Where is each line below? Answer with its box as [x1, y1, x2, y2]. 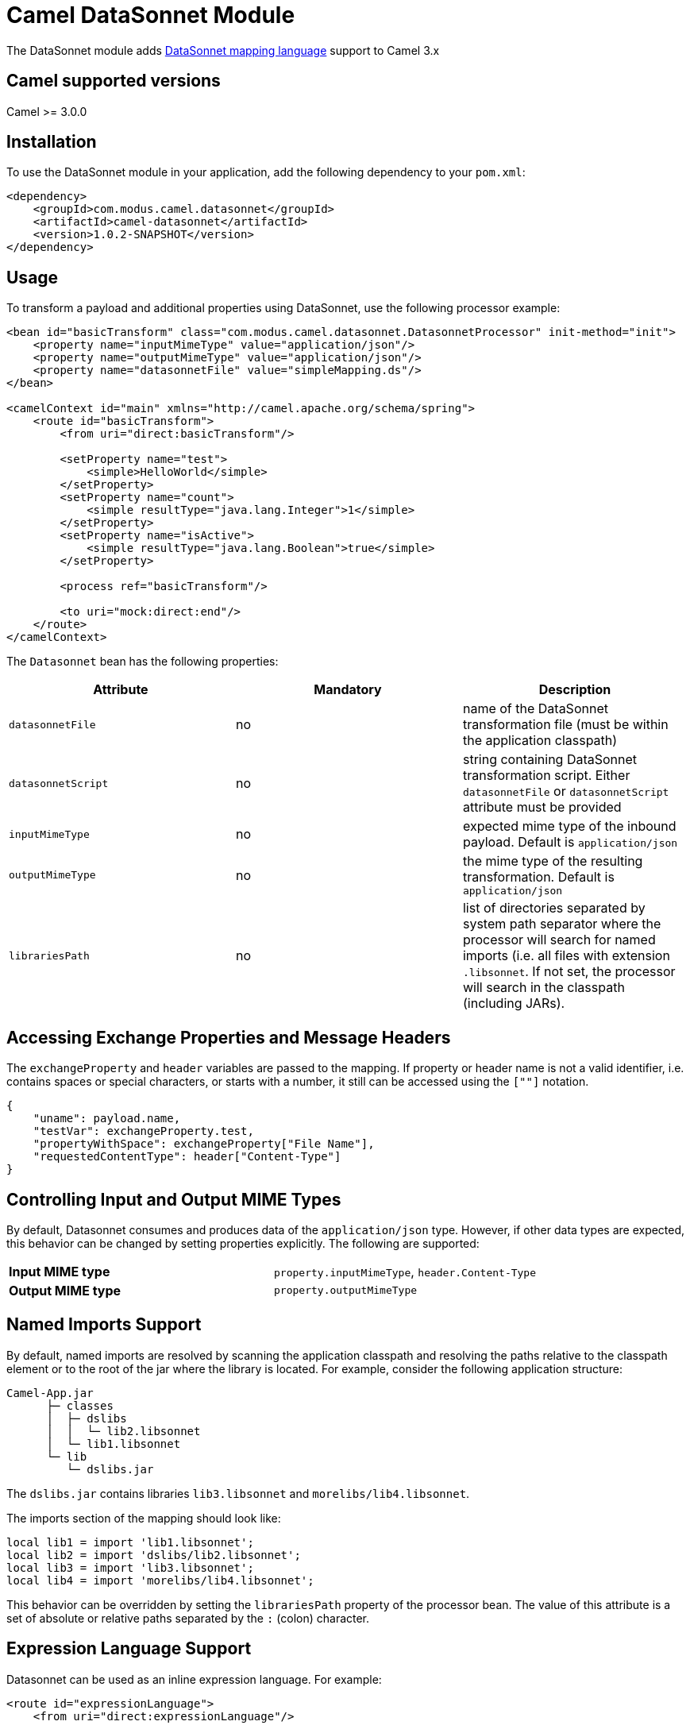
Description [538, 681, 611, 698]
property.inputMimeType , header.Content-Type [274, 1263, 537, 1279]
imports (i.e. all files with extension [462, 947, 670, 964]
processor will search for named [462, 932, 656, 948]
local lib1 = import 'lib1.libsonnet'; [6, 1535, 254, 1549]
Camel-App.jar [6, 1386, 94, 1399]
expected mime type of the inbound [462, 818, 677, 835]
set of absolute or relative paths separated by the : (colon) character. [6, 1611, 370, 1625]
